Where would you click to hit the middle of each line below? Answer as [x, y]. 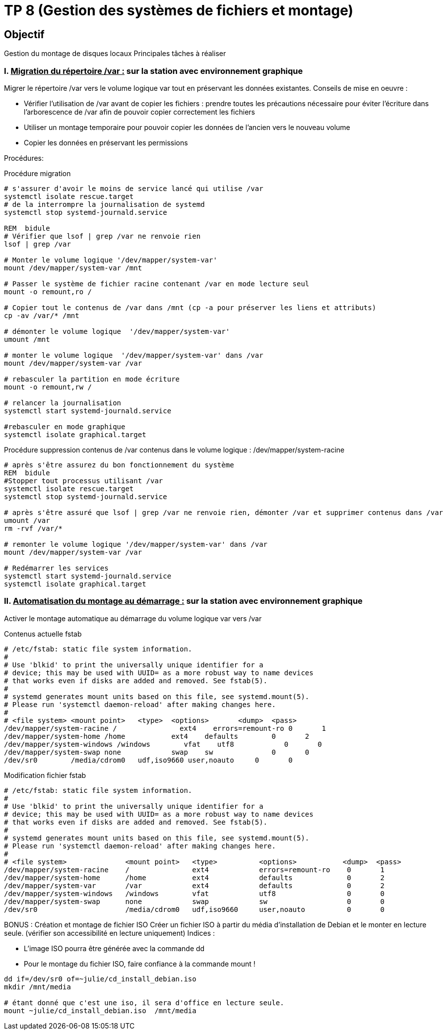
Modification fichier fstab [45, 775]
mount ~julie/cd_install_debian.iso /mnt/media [100, 1010]
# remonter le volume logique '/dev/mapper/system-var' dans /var [136, 544]
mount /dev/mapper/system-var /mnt [73, 268]
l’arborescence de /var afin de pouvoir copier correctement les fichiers [139, 112]
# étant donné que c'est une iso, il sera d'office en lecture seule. [144, 1002]
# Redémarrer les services [56, 568]
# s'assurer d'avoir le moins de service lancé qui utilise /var [134, 188]
